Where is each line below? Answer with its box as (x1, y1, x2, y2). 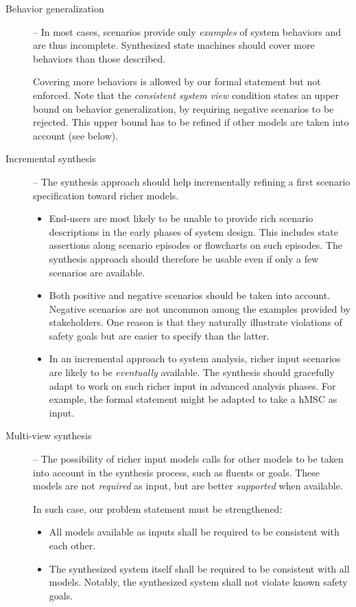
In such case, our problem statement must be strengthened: (33, 501, 283, 516)
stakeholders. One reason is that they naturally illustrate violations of (49, 315, 342, 329)
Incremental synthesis (5, 151, 96, 166)
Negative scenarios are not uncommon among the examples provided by (49, 301, 351, 316)
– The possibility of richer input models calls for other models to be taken (33, 452, 344, 466)
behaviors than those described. (33, 51, 166, 65)
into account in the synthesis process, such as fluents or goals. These (33, 465, 320, 479)
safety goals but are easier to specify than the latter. (49, 328, 270, 342)
